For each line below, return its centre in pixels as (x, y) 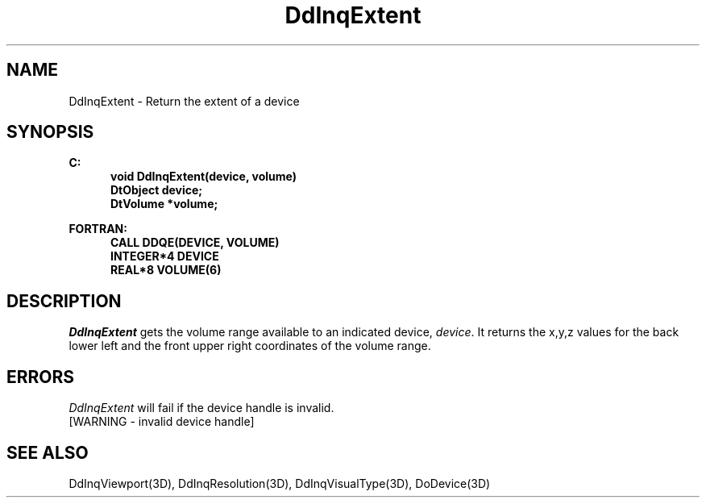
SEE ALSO (48, 452)
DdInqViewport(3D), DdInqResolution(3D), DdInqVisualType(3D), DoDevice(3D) (280, 483)
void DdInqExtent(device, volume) (203, 177)
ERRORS (41, 377)
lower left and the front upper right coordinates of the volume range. (250, 346)
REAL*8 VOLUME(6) (166, 270)
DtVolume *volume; (164, 204)
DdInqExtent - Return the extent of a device (184, 101)
